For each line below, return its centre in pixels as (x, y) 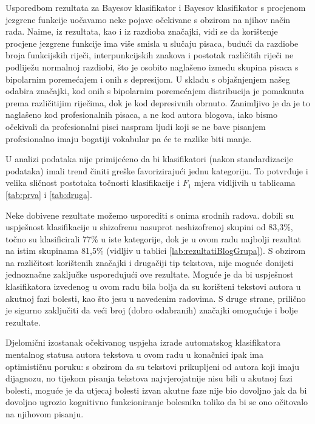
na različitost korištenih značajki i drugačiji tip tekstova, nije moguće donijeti (150, 262)
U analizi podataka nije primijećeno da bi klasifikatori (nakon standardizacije (149, 159)
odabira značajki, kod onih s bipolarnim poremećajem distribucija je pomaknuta (155, 91)
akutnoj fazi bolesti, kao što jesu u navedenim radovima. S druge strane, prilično (156, 298)
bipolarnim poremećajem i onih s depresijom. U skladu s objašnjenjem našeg (148, 79)
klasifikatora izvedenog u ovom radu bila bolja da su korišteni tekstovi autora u (153, 286)
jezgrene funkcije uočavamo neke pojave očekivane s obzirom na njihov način (148, 19)
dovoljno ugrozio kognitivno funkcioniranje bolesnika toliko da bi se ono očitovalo (157, 402)
